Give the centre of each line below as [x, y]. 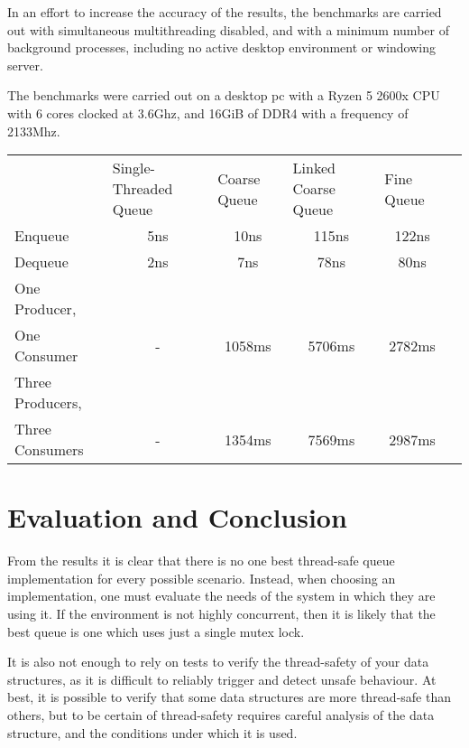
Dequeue [41, 262]
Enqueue [42, 236]
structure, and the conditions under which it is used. [152, 732]
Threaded [143, 189]
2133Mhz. [34, 131]
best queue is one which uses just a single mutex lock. [156, 631]
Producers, [48, 403]
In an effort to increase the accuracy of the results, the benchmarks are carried [225, 12]
